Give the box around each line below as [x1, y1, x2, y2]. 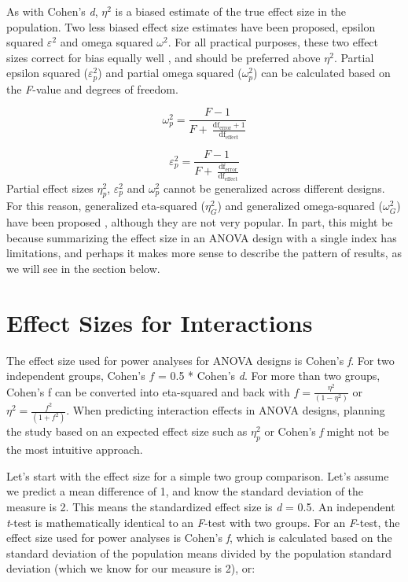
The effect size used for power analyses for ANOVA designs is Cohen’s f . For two [6, 352, 395, 368]
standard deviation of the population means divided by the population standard [6, 544, 392, 561]
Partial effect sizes [6, 179, 94, 196]
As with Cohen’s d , [6, 3, 98, 19]
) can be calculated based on [253, 64, 391, 81]
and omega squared [60, 34, 153, 50]
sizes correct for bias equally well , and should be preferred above [6, 49, 321, 65]
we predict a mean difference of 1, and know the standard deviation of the [6, 483, 364, 499]
